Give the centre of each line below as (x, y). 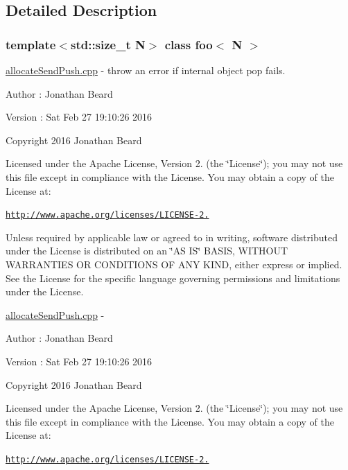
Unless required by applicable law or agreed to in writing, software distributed (172, 237)
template (31, 44)
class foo (189, 44)
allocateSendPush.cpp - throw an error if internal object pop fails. (146, 70)
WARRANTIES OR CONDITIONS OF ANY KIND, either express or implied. (174, 264)
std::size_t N (108, 44)
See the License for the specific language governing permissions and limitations (173, 278)
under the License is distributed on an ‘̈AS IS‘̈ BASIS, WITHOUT (147, 251)
